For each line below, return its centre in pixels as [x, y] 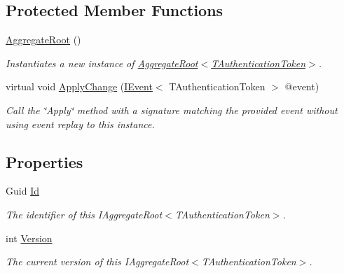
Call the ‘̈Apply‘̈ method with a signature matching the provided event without [172, 110]
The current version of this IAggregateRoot [97, 261]
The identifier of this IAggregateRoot [84, 214]
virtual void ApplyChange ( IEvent [79, 86]
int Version [29, 238]
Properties [44, 161]
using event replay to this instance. [80, 124]
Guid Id [22, 191]
